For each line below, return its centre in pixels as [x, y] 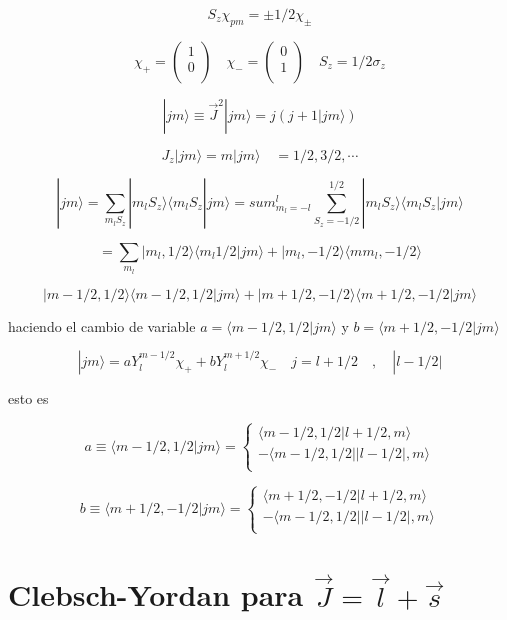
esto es [28, 398]
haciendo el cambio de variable [102, 325]
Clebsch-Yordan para [156, 594]
